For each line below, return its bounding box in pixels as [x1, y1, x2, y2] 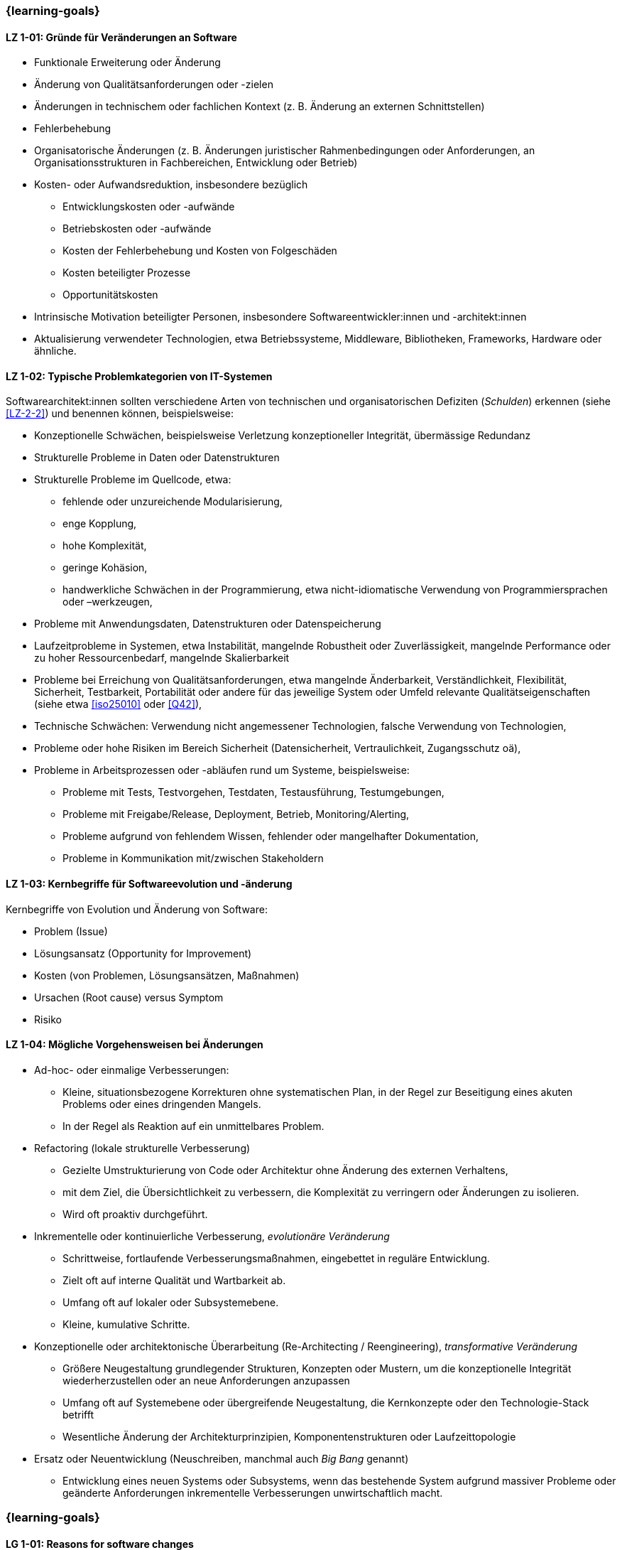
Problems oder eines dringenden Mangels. [62, 1097, 261, 1110]
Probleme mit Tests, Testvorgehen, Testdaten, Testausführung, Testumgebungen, [62, 786, 444, 799]
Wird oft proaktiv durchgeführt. [62, 1207, 208, 1220]
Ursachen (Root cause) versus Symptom [34, 991, 224, 1003]
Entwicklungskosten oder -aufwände [62, 200, 235, 213]
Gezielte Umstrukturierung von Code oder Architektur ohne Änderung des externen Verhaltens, [62, 1163, 508, 1176]
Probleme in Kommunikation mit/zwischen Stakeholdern [62, 852, 324, 865]
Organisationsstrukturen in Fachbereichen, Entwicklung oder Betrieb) [34, 156, 358, 169]
